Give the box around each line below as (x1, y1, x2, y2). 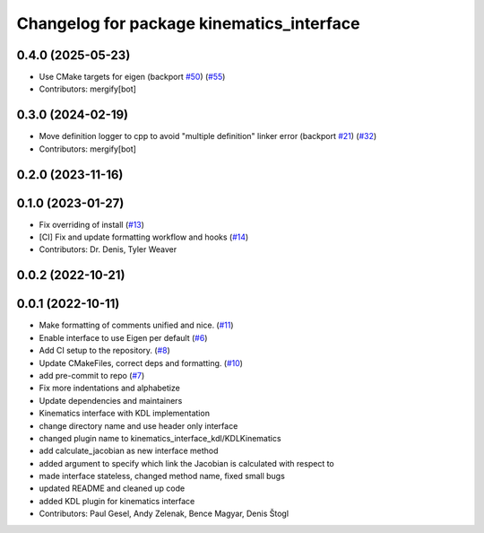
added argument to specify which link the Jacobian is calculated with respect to (39, 458, 335, 468)
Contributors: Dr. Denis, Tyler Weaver (39, 244, 177, 255)
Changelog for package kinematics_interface (16, 13, 360, 33)
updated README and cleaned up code (39, 483, 186, 494)
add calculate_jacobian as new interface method (39, 445, 219, 457)
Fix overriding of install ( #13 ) (39, 219, 145, 230)
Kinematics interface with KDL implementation (39, 408, 211, 419)
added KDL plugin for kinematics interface (39, 495, 195, 506)
